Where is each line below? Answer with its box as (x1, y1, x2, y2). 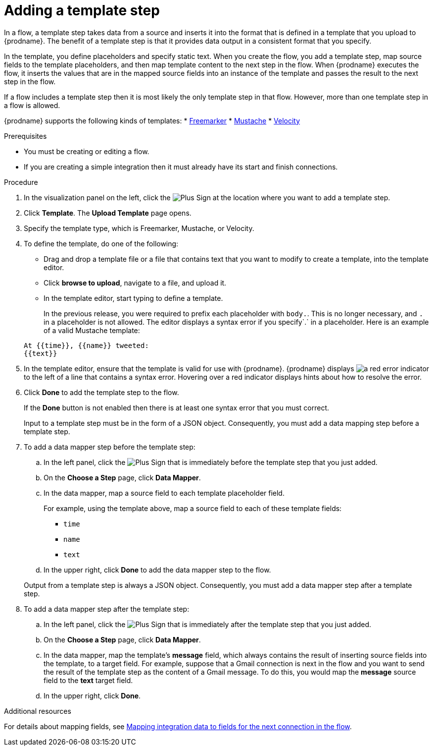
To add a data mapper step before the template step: (24, 442, 195, 451)
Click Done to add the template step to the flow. (24, 388, 179, 397)
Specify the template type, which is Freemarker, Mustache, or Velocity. (24, 224, 254, 232)
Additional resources (4, 706, 71, 715)
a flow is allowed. (4, 101, 60, 110)
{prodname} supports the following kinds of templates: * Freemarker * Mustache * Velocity (4, 116, 300, 125)
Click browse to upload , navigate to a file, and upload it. (44, 278, 227, 287)
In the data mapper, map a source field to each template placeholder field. (44, 488, 285, 497)
